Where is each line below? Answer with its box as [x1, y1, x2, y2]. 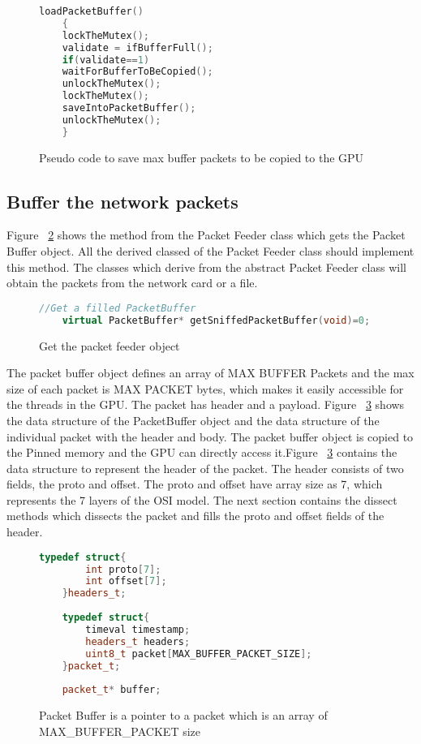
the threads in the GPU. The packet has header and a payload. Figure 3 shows [6, 396, 405, 413]
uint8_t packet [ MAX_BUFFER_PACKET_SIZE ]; [85, 647, 312, 660]
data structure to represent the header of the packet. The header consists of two [6, 459, 404, 476]
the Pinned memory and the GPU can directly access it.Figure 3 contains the [6, 444, 397, 461]
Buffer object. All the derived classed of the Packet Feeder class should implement [6, 243, 415, 260]
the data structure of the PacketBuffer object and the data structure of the [6, 411, 380, 428]
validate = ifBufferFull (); [62, 41, 213, 54]
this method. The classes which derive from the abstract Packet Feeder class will [6, 258, 406, 275]
